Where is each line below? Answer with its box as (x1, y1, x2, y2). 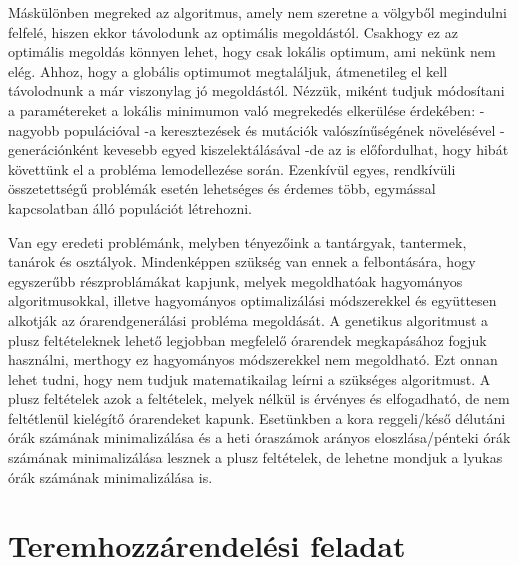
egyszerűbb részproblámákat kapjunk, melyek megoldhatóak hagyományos (8, 270, 463, 291)
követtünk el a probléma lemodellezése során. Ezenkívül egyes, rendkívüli (8, 158, 456, 179)
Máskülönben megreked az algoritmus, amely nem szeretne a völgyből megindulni (8, 2, 507, 22)
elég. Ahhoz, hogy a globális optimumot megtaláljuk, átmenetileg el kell (8, 60, 448, 81)
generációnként (8, 139, 99, 160)
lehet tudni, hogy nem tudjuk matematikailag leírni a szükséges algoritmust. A (8, 368, 491, 389)
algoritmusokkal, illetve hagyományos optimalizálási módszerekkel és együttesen (8, 290, 497, 311)
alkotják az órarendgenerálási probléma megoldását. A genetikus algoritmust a (8, 309, 489, 330)
